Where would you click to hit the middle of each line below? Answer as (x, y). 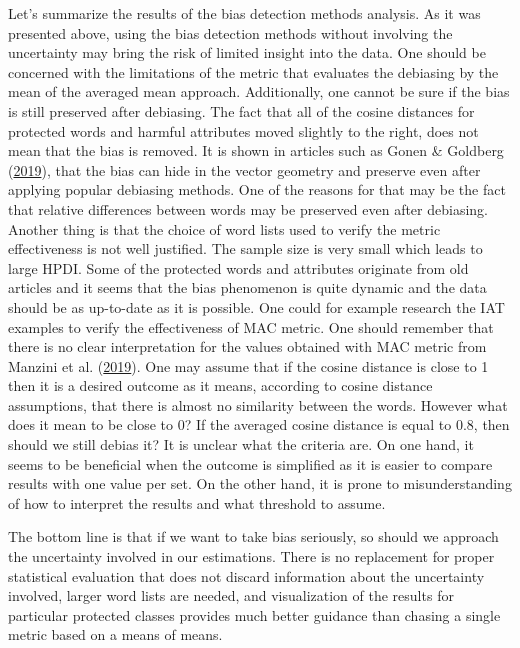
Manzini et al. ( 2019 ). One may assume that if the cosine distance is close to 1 (248, 365)
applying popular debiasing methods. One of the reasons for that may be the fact (257, 189)
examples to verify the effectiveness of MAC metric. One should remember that (251, 326)
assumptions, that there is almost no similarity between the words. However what (258, 404)
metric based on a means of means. (115, 634)
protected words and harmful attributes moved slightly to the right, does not (243, 130)
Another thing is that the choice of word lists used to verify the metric (224, 228)
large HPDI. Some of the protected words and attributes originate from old (238, 267)
